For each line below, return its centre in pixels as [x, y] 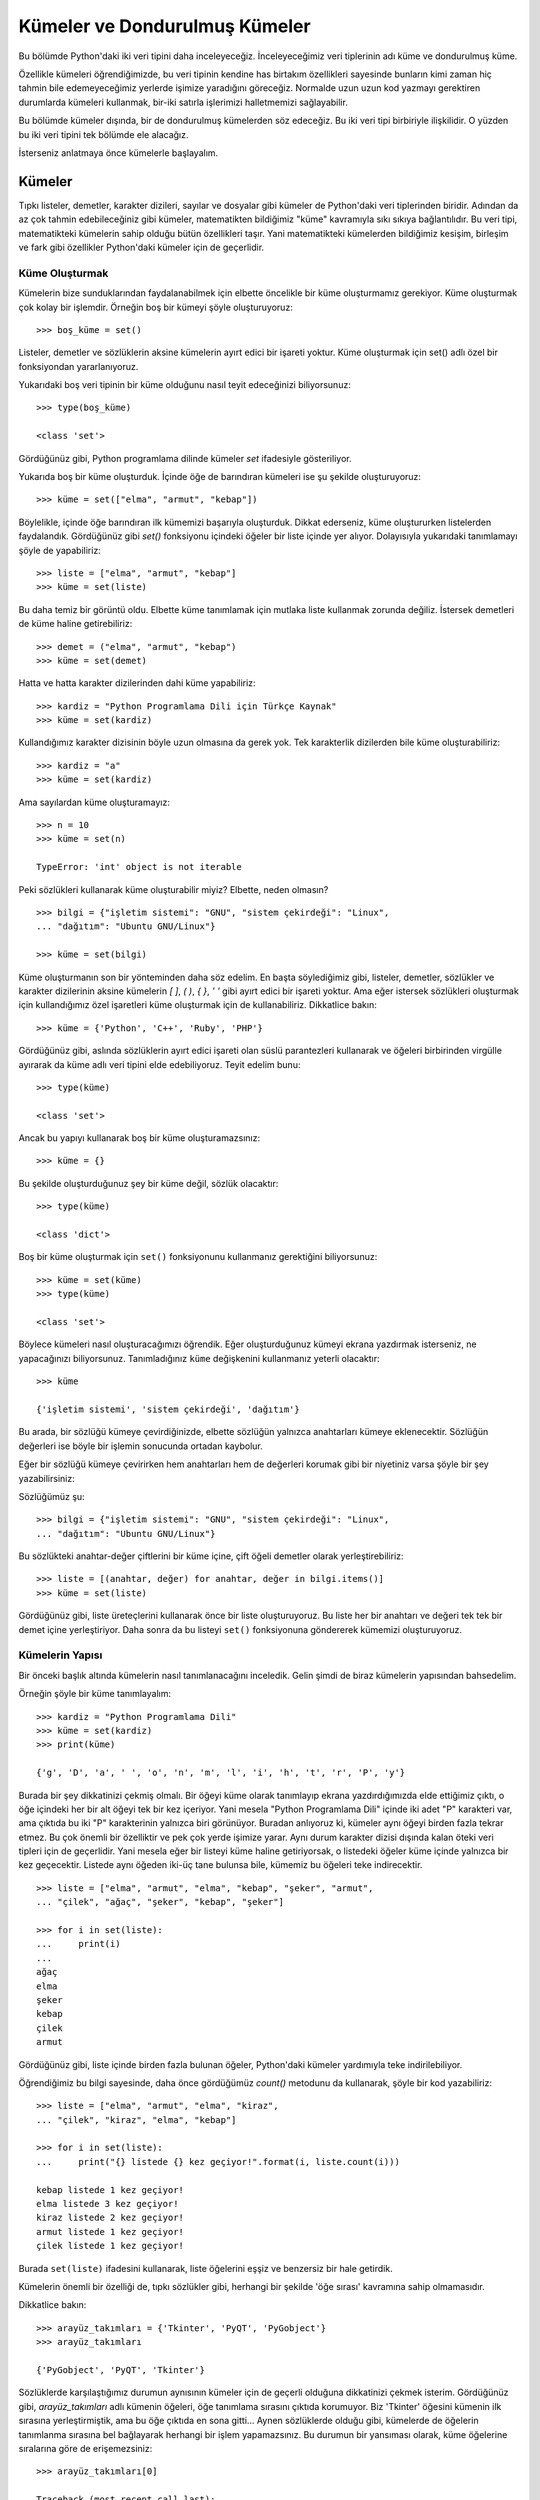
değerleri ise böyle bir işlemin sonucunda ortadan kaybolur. [141, 1446]
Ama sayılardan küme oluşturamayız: [94, 802]
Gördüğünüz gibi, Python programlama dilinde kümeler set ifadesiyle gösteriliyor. [185, 458]
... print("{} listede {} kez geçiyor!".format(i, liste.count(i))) [218, 2161]
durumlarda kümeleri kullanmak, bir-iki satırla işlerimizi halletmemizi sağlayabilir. [183, 102]
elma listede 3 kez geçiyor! [107, 2204]
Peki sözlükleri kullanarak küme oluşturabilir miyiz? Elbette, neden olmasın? [173, 889]
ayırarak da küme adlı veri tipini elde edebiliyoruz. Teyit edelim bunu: [159, 1064]
